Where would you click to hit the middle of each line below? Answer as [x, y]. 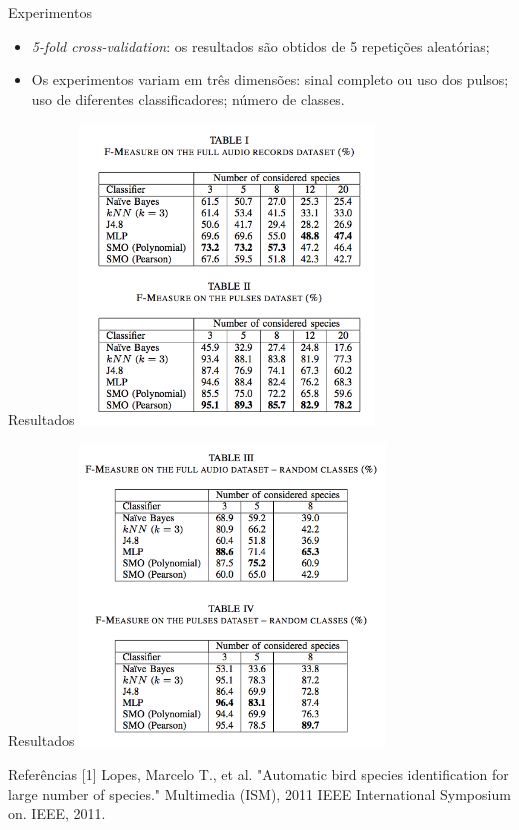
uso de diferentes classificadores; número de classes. [188, 98]
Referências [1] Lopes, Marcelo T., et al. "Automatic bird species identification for [258, 774]
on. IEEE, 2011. [57, 813]
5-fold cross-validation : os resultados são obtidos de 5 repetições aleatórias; [260, 45]
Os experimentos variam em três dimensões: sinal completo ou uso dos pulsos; [270, 79]
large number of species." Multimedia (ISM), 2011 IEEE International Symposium [259, 793]
